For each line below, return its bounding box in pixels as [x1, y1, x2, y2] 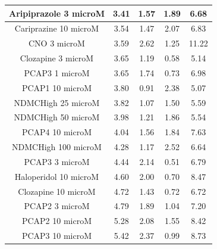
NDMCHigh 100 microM [12, 141, 102, 153]
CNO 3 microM [29, 37, 85, 49]
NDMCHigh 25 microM [14, 96, 100, 108]
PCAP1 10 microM [21, 81, 92, 94]
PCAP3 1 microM [24, 66, 90, 79]
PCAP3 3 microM [24, 155, 90, 167]
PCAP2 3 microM [24, 200, 90, 212]
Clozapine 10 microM [18, 185, 96, 197]
